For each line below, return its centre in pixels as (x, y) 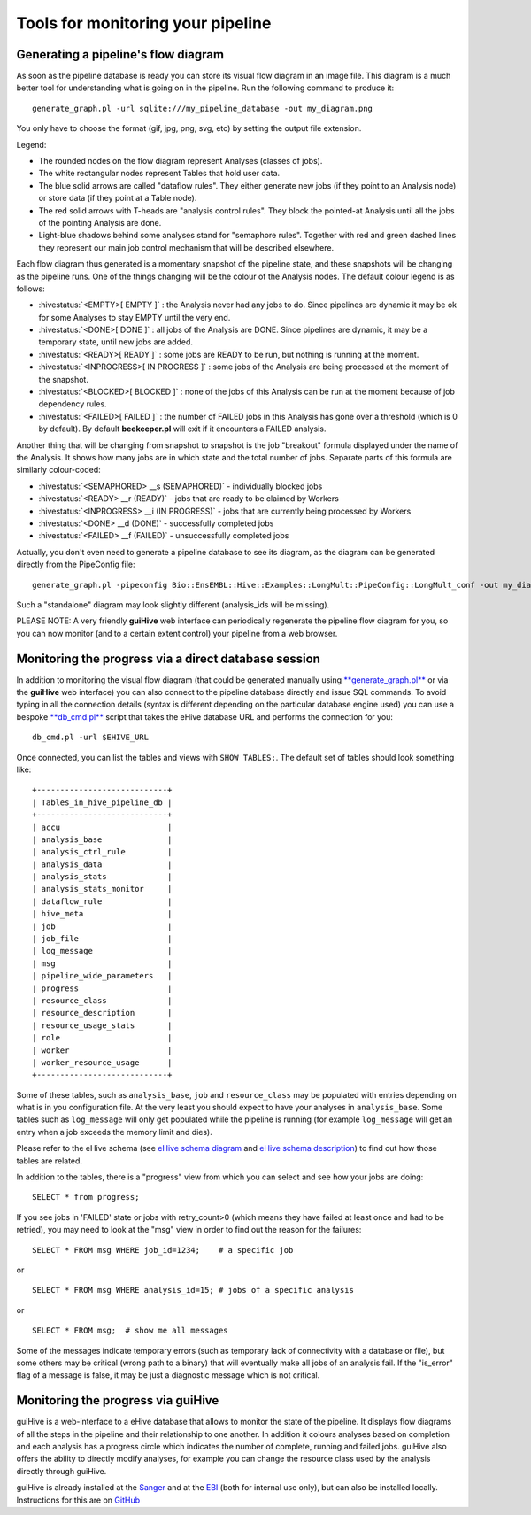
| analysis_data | (102, 864)
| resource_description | (102, 1013)
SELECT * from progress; (86, 1197)
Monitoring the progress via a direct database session (168, 658)
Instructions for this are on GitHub (78, 1500)
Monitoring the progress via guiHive (118, 1400)
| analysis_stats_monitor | (102, 889)
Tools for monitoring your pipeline (144, 23)
